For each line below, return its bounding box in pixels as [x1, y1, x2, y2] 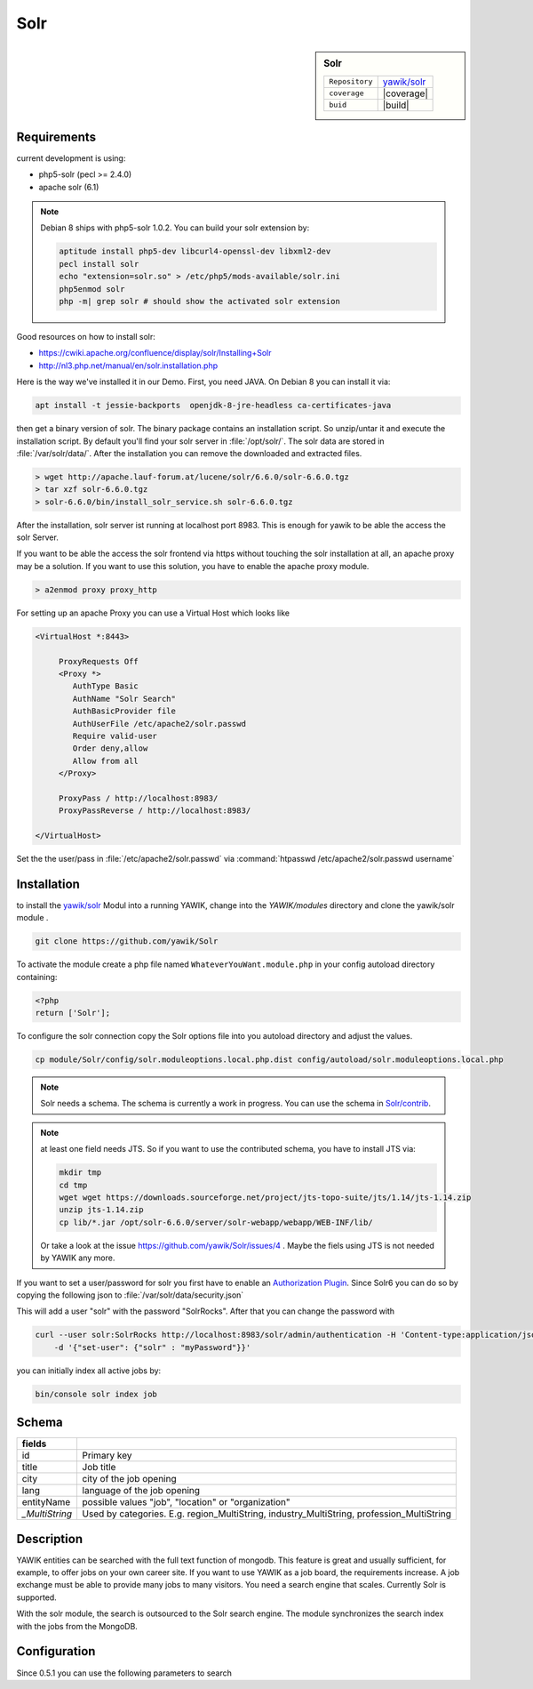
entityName [21, 1496, 71, 1508]
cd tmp [59, 1179, 88, 1190]
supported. [16, 1592, 57, 1603]
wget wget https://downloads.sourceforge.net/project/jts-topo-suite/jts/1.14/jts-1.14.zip [59, 1192, 472, 1202]
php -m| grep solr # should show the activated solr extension [59, 296, 341, 307]
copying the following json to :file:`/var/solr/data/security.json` [16, 1290, 244, 1300]
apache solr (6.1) [38, 181, 99, 192]
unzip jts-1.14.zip [59, 1205, 144, 1215]
